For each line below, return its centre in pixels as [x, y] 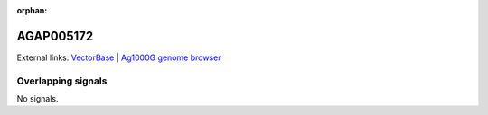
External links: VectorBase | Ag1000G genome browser [119, 57]
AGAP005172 [55, 36]
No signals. [38, 99]
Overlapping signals [62, 81]
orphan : [32, 10]
